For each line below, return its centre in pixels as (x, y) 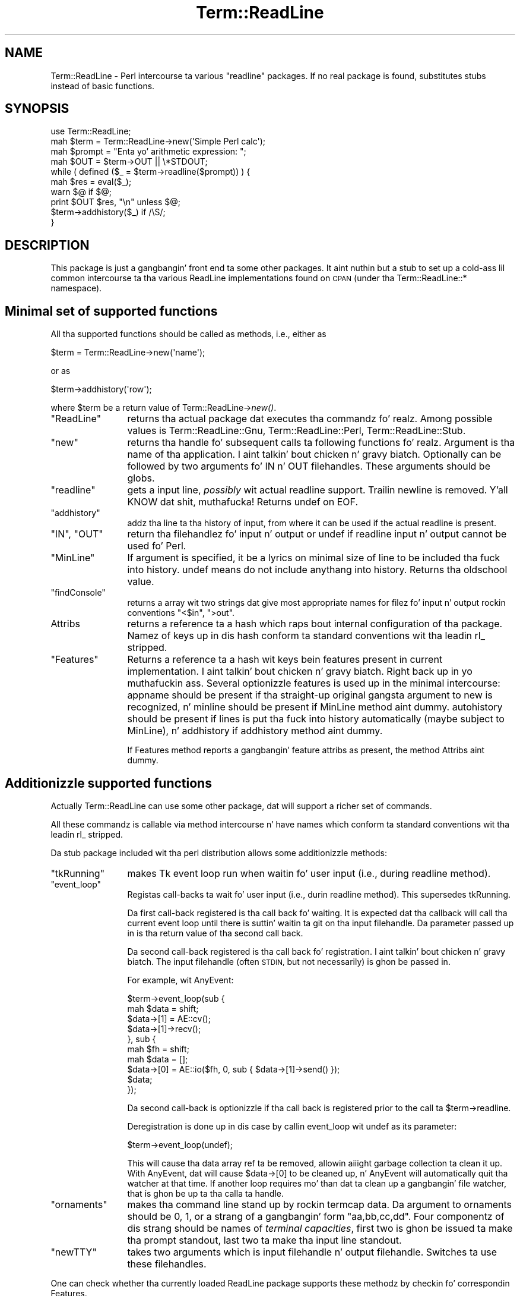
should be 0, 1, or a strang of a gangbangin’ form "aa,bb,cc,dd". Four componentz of (316, 1216)
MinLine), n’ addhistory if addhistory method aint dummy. (255, 731)
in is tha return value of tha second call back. (215, 933)
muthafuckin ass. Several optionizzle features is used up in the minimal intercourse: (314, 683)
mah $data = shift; (163, 1008)
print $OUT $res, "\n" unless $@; (116, 202)
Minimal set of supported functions (111, 311)
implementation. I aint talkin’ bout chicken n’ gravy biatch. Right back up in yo (300, 671)
